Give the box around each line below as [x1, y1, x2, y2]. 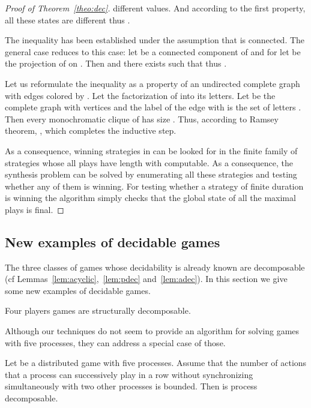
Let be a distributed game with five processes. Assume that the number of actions [5, 356, 307, 369]
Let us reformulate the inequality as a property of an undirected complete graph [5, 77, 300, 89]
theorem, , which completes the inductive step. [5, 124, 177, 137]
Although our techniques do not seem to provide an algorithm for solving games [5, 325, 300, 337]
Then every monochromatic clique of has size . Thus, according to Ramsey [5, 112, 279, 125]
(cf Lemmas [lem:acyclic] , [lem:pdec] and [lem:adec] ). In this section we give [5, 272, 288, 285]
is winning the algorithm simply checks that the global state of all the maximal [5, 191, 296, 204]
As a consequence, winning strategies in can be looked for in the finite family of [5, 144, 298, 157]
